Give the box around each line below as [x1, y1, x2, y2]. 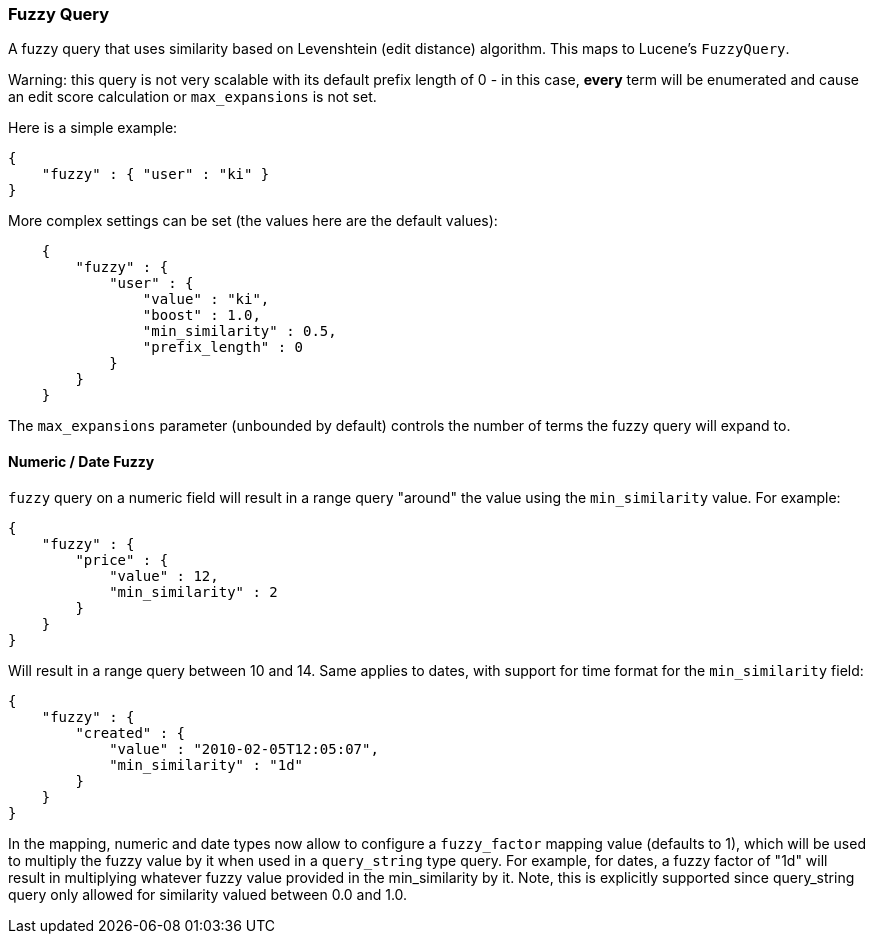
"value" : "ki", [142, 291, 270, 308]
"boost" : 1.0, [142, 307, 261, 324]
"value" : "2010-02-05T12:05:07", [109, 740, 379, 757]
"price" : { [75, 551, 169, 568]
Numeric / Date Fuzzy [8, 452, 155, 470]
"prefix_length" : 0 [142, 339, 304, 356]
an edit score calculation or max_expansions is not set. [8, 88, 377, 106]
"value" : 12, [109, 567, 219, 584]
